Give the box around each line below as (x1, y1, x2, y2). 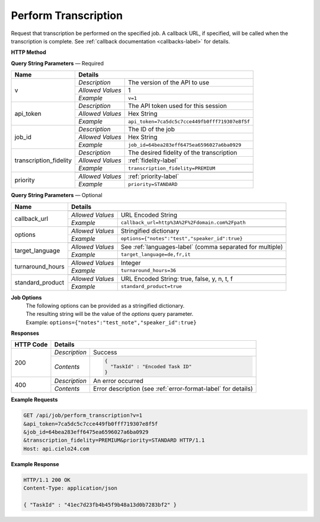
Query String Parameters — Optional (11, 192, 103, 199)
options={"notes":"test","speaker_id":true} (120, 235, 243, 242)
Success (92, 348, 118, 356)
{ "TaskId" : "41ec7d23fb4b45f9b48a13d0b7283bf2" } (23, 501, 177, 508)
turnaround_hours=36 (120, 267, 177, 273)
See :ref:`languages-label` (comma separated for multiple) (120, 242, 283, 251)
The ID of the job (127, 125, 175, 134)
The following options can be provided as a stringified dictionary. (25, 302, 185, 309)
